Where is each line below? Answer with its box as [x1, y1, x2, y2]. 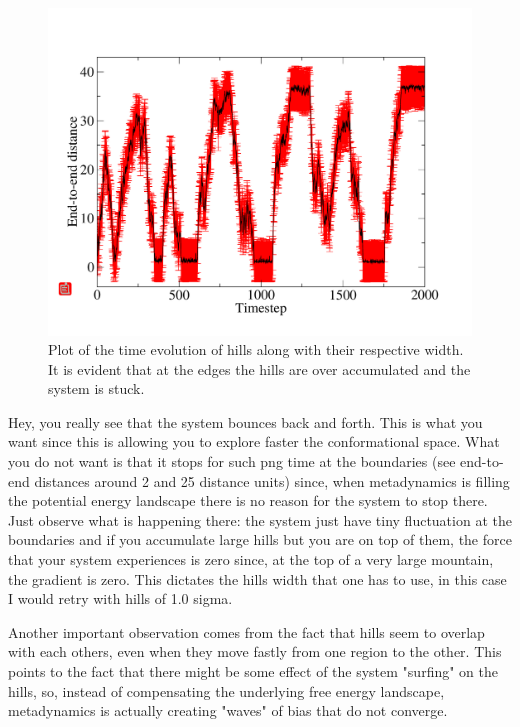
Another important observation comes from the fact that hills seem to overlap [8, 621, 485, 642]
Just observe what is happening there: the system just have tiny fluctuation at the [8, 509, 512, 530]
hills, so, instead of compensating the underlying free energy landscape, [8, 680, 445, 701]
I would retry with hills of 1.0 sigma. [8, 588, 233, 609]
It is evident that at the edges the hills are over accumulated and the [48, 358, 471, 379]
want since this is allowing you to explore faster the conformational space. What [8, 431, 500, 452]
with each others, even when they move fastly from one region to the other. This [8, 641, 502, 662]
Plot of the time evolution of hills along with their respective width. [48, 339, 464, 360]
